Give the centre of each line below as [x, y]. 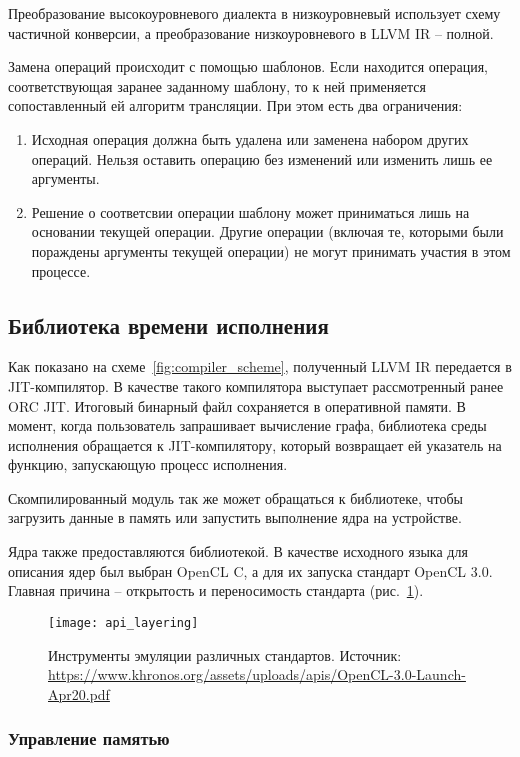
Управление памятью [89, 738]
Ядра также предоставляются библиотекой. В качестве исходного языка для [238, 551]
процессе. [61, 270]
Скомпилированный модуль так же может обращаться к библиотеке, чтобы [235, 497]
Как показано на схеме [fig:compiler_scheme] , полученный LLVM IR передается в [260, 366]
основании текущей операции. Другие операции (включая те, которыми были [267, 231]
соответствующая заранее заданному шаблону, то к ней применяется [217, 85]
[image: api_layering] [123, 622]
